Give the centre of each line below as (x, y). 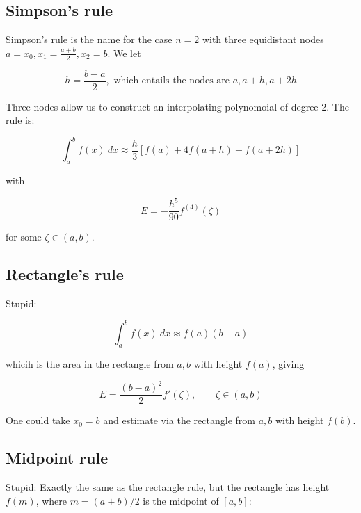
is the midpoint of (181, 500)
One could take (38, 420)
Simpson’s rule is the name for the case (89, 39)
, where (51, 500)
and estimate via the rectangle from (179, 420)
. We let (124, 52)
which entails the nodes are (171, 81)
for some (24, 237)
